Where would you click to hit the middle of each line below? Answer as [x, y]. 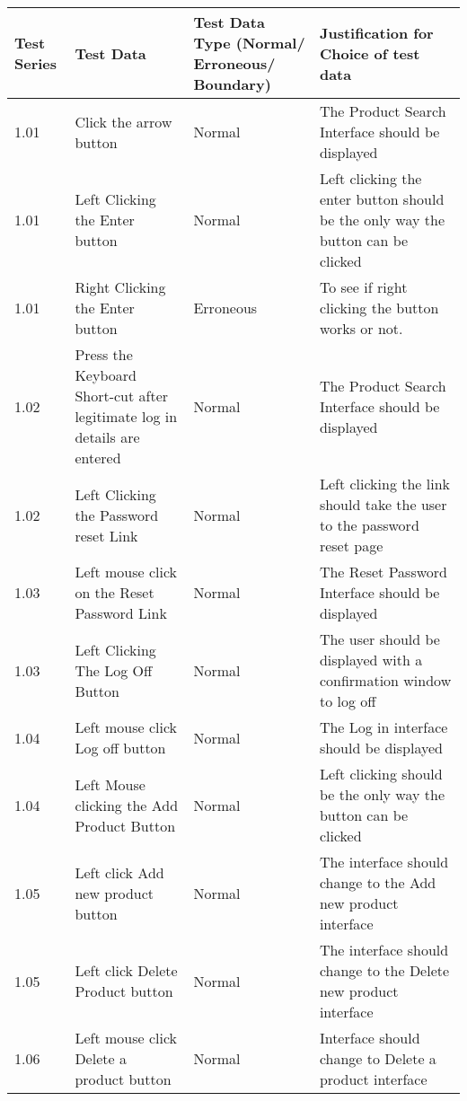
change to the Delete [384, 970]
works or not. [361, 328]
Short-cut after [122, 396]
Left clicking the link [385, 484]
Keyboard [106, 375]
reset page [351, 546]
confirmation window [385, 680]
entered [98, 458]
